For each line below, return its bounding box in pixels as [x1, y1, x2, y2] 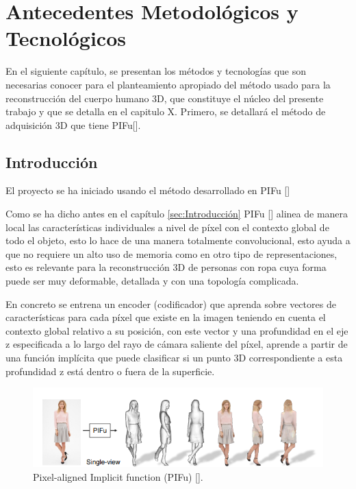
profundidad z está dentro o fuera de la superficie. [5, 363, 215, 378]
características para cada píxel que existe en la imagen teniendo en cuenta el [5, 310, 326, 324]
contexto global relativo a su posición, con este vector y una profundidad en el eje [5, 323, 348, 337]
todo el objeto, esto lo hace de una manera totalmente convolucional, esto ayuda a [5, 233, 351, 248]
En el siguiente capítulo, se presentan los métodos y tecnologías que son [5, 64, 307, 78]
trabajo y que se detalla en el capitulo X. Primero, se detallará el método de [5, 104, 326, 119]
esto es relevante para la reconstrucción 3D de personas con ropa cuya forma [5, 260, 327, 274]
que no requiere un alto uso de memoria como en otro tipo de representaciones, [5, 246, 338, 261]
